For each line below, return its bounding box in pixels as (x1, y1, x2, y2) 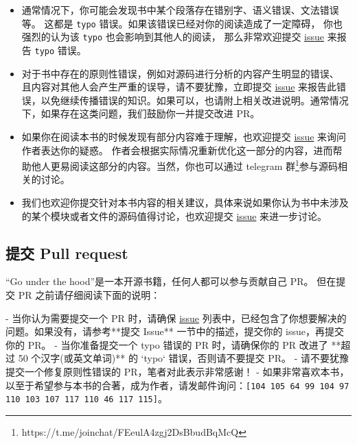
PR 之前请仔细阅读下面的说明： (18, 287, 161, 301)
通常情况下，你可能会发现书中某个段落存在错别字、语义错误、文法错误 (21, 3, 339, 16)
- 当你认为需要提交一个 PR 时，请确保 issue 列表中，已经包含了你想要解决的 (5, 310, 347, 325)
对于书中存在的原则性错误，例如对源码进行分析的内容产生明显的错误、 (21, 66, 339, 80)
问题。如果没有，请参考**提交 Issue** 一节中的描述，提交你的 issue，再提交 (5, 324, 344, 338)
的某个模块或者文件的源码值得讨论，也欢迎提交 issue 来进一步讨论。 (21, 208, 327, 223)
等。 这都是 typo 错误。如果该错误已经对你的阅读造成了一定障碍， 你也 (21, 16, 343, 30)
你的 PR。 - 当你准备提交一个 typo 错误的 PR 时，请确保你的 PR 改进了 (5, 337, 328, 351)
